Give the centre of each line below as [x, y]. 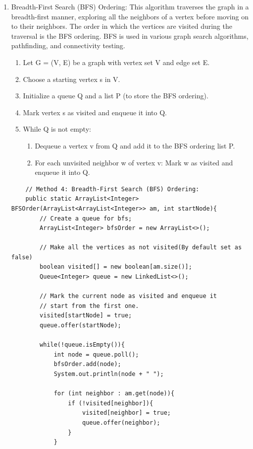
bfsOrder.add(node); [87, 364]
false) [22, 257]
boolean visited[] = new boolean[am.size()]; [116, 267]
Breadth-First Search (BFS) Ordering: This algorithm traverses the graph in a [130, 6]
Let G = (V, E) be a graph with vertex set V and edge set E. [116, 62]
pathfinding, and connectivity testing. [68, 45]
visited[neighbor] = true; [126, 413]
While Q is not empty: [57, 129]
